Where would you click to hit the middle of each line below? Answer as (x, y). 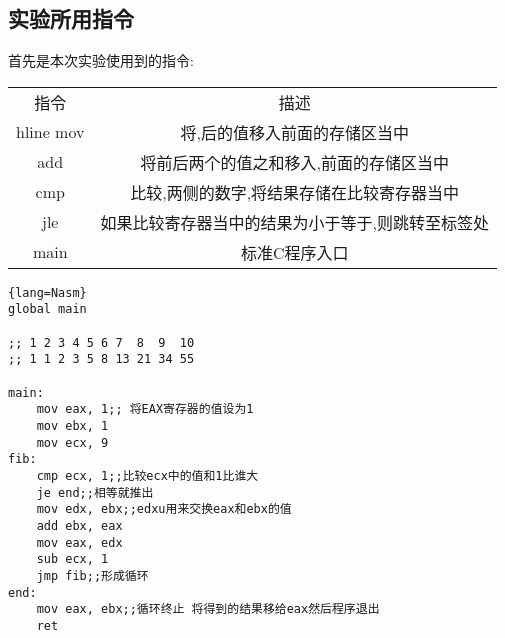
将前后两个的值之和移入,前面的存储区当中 (294, 162)
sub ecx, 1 (72, 559)
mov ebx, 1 (72, 426)
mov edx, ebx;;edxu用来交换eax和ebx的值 (164, 509)
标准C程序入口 (294, 252)
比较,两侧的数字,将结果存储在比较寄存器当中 (295, 192)
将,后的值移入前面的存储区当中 (294, 132)
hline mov (50, 132)
